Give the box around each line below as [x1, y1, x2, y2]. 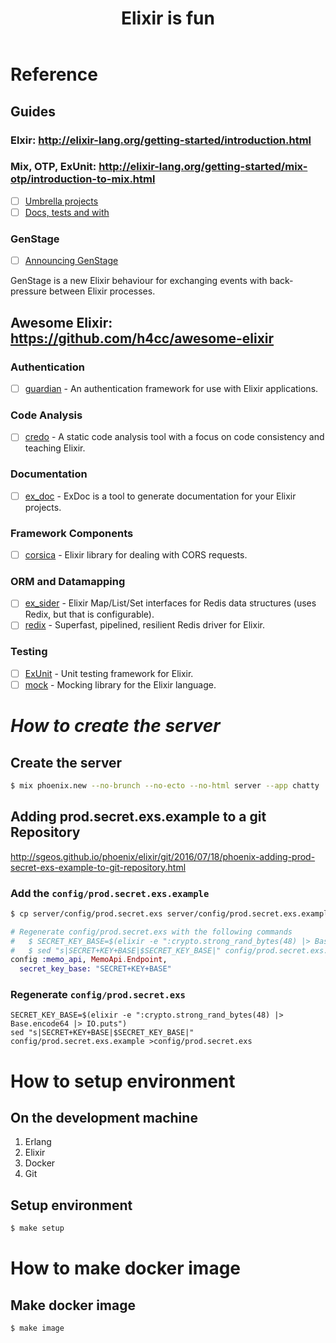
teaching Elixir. [24, 442, 86, 454]
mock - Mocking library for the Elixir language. [24, 678, 217, 691]
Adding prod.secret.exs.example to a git [10, 808, 267, 826]
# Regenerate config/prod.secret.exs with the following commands [10, 927, 293, 937]
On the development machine [10, 1110, 198, 1127]
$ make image [10, 1323, 65, 1334]
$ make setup [10, 1223, 65, 1234]
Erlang [24, 1136, 52, 1148]
